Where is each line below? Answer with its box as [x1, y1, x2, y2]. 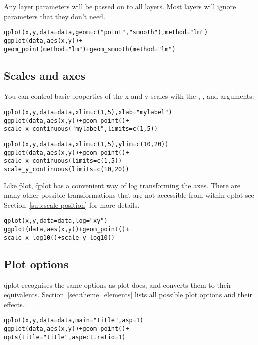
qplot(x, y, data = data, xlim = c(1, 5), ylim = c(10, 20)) [4, 140, 169, 148]
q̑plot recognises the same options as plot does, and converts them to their [4, 279, 232, 290]
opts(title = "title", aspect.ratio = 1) [4, 333, 126, 341]
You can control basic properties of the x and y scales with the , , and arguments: [4, 91, 254, 101]
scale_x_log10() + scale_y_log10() [4, 234, 115, 241]
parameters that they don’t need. [4, 11, 105, 21]
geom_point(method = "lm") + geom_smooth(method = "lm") [4, 45, 176, 53]
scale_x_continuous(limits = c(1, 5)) [4, 157, 122, 165]
